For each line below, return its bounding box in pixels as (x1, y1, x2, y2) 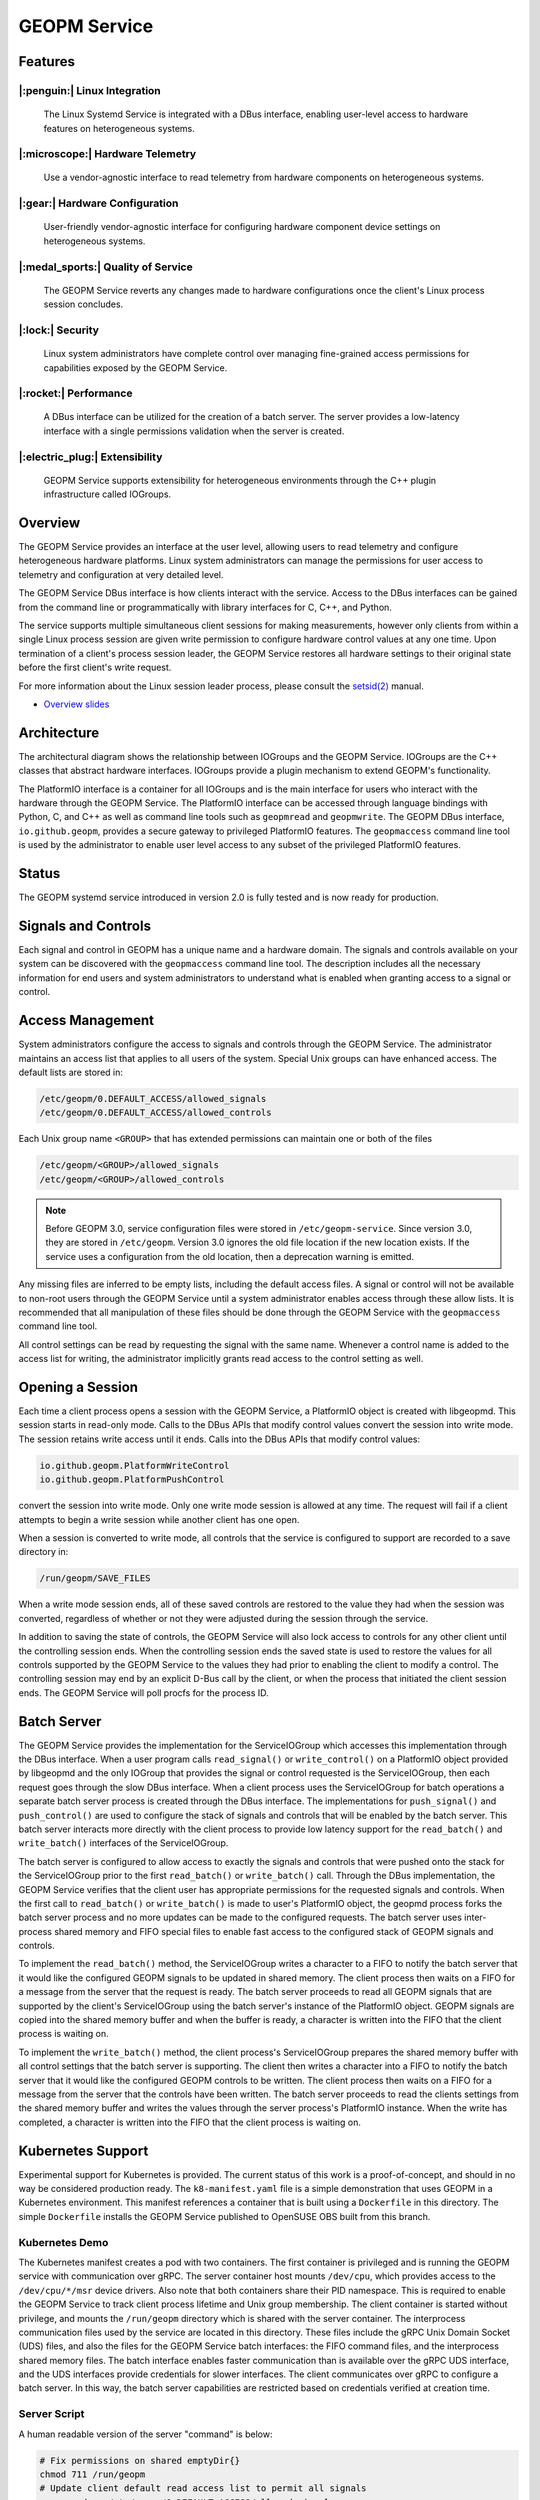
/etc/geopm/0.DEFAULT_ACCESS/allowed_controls (39, 1107, 272, 1119)
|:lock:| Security (18, 323, 100, 337)
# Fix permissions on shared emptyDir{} (39, 2455, 240, 2466)
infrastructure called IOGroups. (43, 488, 172, 500)
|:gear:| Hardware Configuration (18, 196, 179, 210)
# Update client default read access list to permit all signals (39, 2483, 367, 2494)
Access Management (18, 1012, 155, 1029)
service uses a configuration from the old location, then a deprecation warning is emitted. (45, 1250, 415, 1262)
